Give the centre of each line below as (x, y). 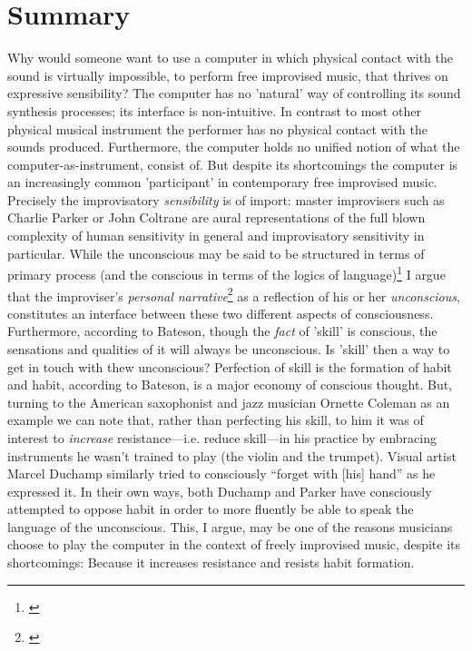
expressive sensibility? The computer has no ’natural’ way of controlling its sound (234, 93)
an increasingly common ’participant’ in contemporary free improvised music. (222, 182)
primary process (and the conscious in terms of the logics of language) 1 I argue (226, 273)
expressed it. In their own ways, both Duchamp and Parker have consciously (220, 491)
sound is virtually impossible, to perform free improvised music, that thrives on (228, 75)
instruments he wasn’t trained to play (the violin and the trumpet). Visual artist (232, 455)
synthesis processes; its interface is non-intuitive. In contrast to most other (214, 110)
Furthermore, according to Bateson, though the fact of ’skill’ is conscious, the (222, 331)
